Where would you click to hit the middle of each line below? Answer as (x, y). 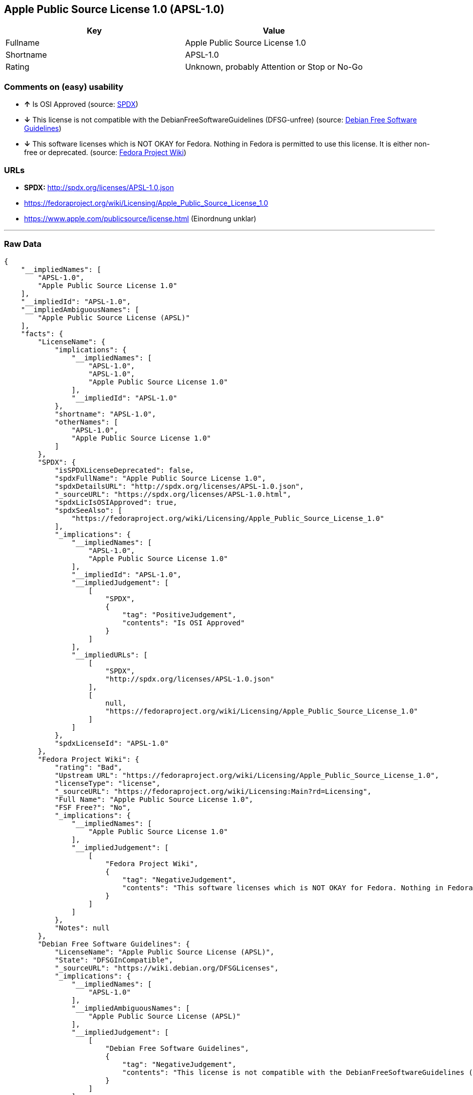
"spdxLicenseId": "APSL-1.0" (112, 743)
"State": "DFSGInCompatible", (114, 960)
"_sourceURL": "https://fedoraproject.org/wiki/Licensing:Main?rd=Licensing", (213, 791)
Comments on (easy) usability (64, 87)
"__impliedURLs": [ (109, 655)
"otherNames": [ (86, 422)
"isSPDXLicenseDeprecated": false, (125, 470)
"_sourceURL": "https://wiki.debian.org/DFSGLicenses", (167, 968)
